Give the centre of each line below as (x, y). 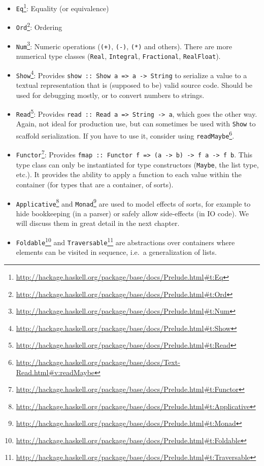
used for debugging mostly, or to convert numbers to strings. (110, 95)
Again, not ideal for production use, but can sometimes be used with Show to (136, 124)
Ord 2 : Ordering (39, 26)
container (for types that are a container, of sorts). (95, 184)
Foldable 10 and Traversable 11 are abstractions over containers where (125, 241)
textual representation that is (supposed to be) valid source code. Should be (134, 85)
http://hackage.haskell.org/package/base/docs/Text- (98, 362)
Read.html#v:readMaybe (55, 372)
